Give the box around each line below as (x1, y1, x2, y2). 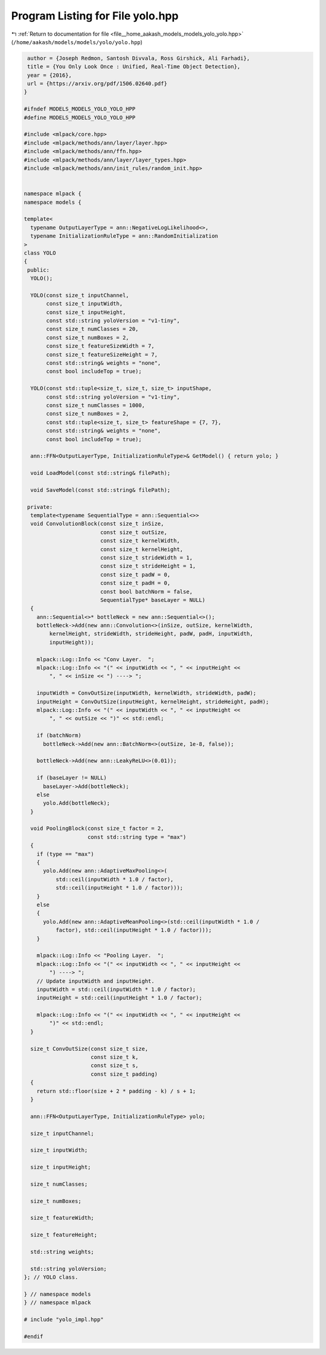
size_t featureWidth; (30, 1215, 95, 1221)
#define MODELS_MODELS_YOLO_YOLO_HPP (24, 114, 136, 121)
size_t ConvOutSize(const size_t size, (30, 1045, 149, 1052)
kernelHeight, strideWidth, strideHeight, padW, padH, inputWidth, (49, 630, 254, 638)
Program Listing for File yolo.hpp (11, 9, 179, 22)
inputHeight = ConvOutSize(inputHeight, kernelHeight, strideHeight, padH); (36, 698, 269, 705)
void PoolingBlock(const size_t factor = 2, (30, 825, 164, 832)
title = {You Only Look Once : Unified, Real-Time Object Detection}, (27, 64, 241, 70)
